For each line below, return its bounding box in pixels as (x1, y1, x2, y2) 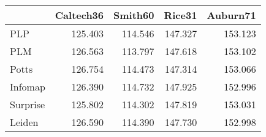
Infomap (10, 80, 45, 94)
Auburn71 (207, 8, 256, 22)
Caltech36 (55, 8, 104, 22)
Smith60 (113, 8, 154, 22)
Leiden (10, 115, 39, 129)
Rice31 (164, 8, 197, 22)
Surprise (10, 97, 45, 111)
